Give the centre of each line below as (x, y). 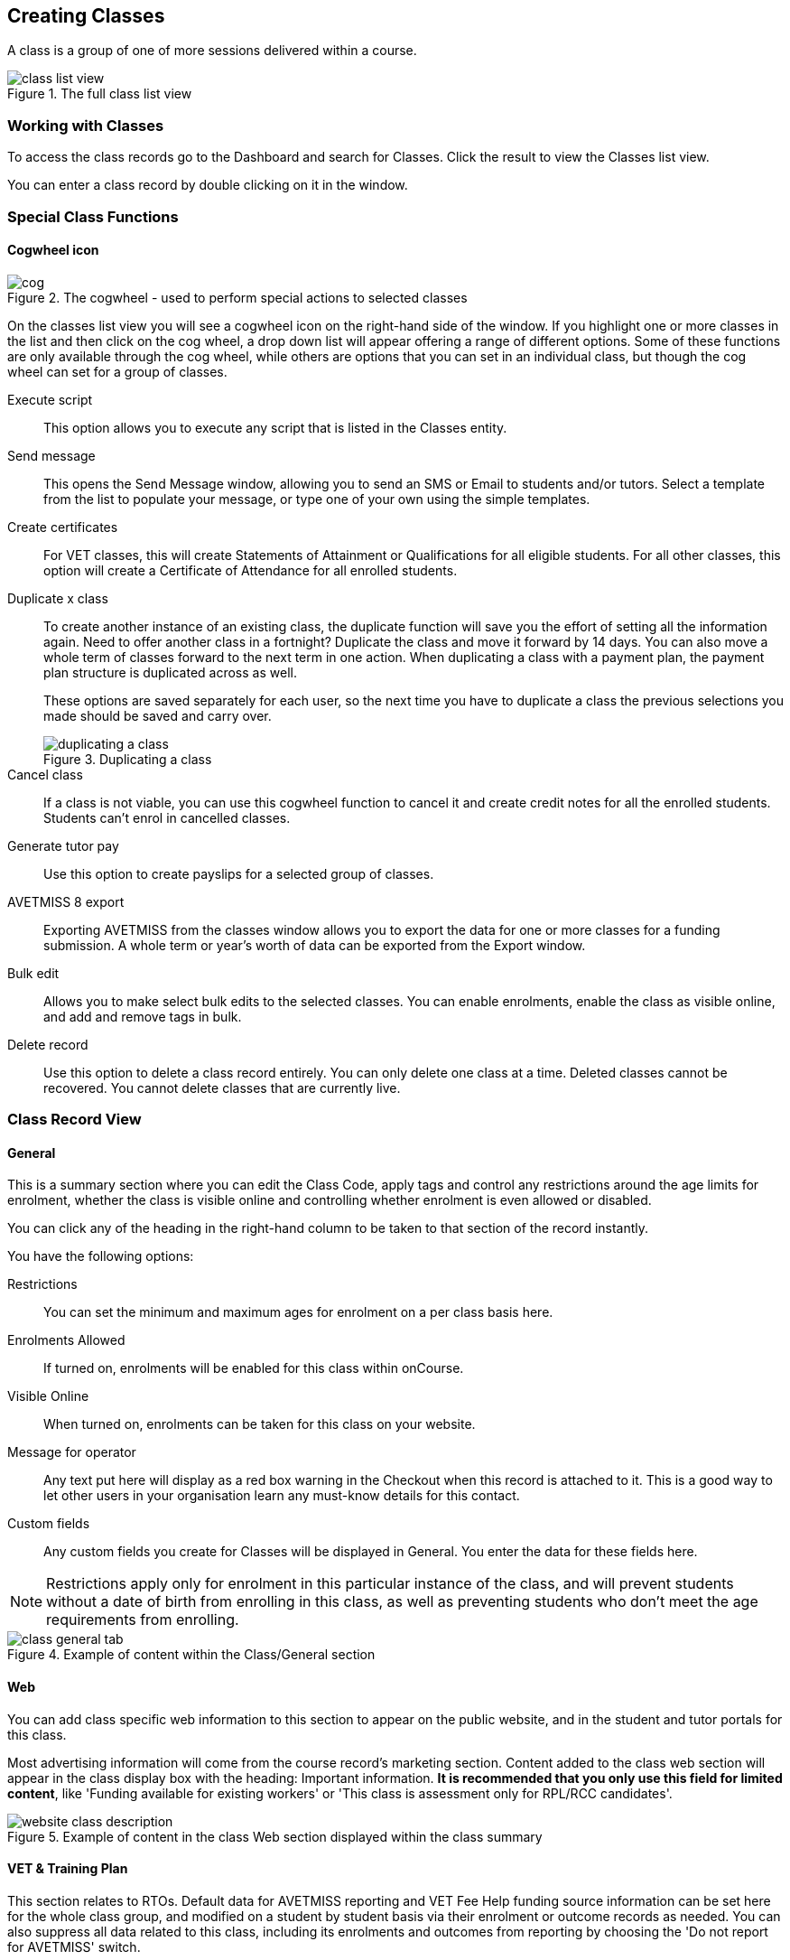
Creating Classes (86, 16)
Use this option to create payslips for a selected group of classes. (239, 873)
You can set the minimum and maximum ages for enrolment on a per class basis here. (298, 1312)
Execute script (50, 399)
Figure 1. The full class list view (100, 94)
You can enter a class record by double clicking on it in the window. (208, 185)
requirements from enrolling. (143, 1620)
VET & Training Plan (68, 1869)
